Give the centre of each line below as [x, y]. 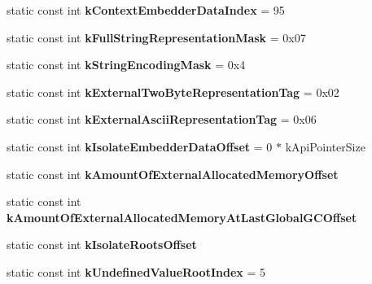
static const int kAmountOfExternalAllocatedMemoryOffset [173, 174]
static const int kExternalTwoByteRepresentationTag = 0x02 [173, 92]
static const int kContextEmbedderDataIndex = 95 [146, 10]
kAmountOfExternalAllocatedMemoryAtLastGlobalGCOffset [182, 217]
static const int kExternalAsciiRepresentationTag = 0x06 [162, 119]
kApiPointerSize [325, 146]
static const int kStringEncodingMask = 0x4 [126, 65]
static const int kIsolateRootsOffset [102, 245]
